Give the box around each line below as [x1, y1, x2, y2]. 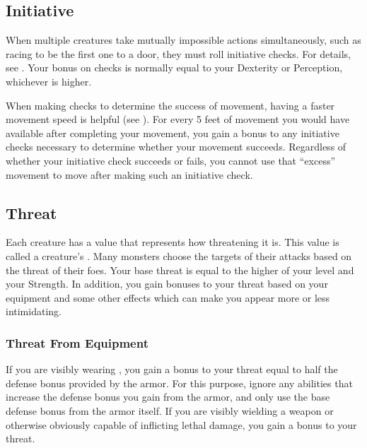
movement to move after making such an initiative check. [6, 167, 253, 182]
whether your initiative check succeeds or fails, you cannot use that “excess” [6, 153, 336, 167]
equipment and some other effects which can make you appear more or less [6, 290, 330, 305]
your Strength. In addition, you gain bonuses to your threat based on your [6, 276, 328, 291]
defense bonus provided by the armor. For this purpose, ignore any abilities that [6, 375, 353, 390]
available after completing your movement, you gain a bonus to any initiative [6, 125, 339, 140]
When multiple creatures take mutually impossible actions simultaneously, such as [6, 33, 361, 47]
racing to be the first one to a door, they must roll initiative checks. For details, [6, 46, 351, 61]
